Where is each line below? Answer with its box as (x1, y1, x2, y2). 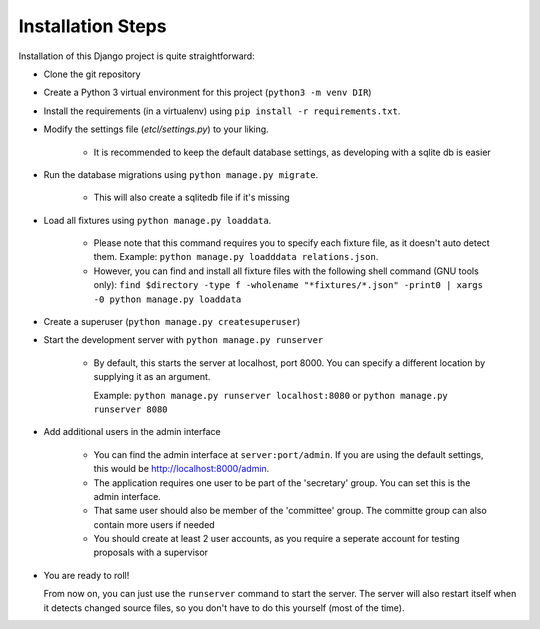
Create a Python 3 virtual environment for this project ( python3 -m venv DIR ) (43, 86, 372, 99)
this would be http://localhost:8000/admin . (93, 463, 270, 475)
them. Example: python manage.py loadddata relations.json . (93, 251, 379, 263)
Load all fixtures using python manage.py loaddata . (43, 214, 272, 226)
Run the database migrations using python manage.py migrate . (43, 168, 319, 180)
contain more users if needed (93, 518, 215, 530)
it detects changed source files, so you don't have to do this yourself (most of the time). (43, 601, 405, 614)
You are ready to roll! (43, 569, 130, 581)
